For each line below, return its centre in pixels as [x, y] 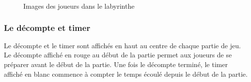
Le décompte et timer [47, 27]
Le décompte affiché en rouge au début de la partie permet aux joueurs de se [118, 55]
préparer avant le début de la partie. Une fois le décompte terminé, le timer [116, 64]
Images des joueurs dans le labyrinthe [79, 6]
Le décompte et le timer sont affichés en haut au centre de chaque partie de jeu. [122, 45]
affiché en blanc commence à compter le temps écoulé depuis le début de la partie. [126, 74]
